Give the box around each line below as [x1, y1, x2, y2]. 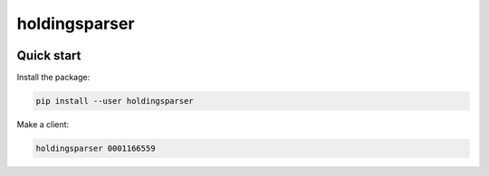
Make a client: [16, 119, 70, 130]
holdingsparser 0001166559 [35, 144, 156, 153]
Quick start [16, 48, 81, 63]
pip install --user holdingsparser [35, 96, 194, 107]
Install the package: [16, 72, 91, 83]
